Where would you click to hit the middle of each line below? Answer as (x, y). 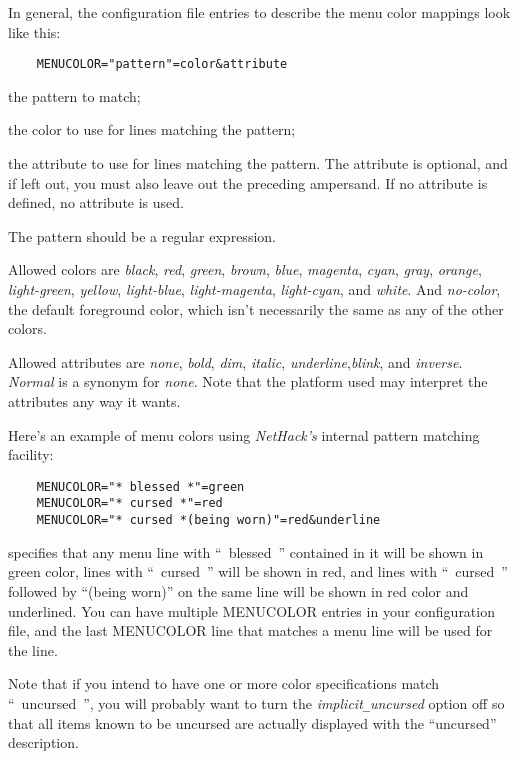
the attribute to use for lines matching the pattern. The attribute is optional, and (258, 163)
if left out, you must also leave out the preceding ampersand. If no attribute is (248, 182)
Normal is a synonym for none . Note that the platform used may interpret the (248, 381)
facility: (31, 454)
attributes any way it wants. (94, 400)
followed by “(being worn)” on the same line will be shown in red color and (238, 590)
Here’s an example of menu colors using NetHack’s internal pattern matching (244, 434)
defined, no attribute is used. (96, 202)
